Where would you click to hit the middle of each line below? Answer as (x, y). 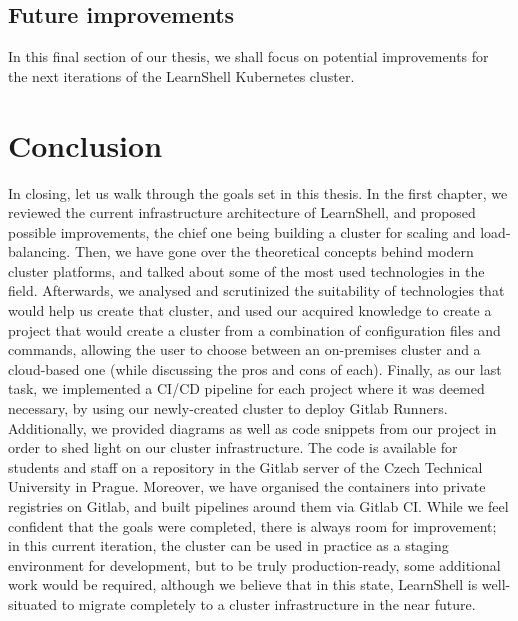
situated (33, 603)
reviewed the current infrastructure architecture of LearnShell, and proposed (242, 212)
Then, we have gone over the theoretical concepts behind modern (274, 251)
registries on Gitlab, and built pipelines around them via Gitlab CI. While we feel (258, 506)
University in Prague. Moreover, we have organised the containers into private (247, 486)
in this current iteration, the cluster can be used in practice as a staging (228, 545)
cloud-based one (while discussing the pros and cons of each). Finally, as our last (255, 368)
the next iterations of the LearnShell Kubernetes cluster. (181, 75)
